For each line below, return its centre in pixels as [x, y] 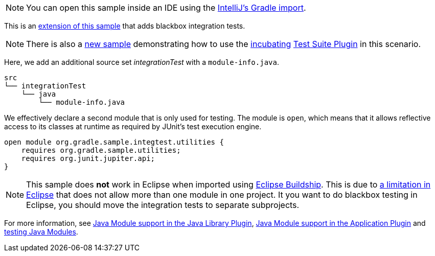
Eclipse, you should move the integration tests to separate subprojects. [163, 205]
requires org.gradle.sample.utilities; [101, 150]
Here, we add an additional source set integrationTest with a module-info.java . [142, 62]
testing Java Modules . [41, 232]
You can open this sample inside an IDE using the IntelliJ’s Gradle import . [166, 8]
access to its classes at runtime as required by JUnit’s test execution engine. [133, 126]
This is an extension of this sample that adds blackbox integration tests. [125, 26]
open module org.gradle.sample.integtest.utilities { [114, 142]
